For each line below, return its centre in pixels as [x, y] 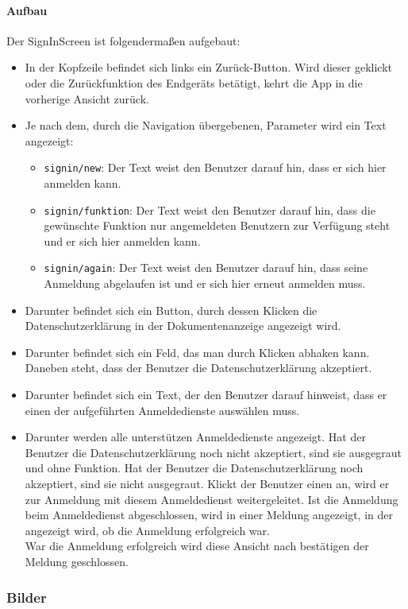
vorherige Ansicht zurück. [87, 98]
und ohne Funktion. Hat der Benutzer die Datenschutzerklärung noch [194, 468]
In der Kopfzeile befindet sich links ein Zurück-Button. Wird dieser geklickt [209, 67]
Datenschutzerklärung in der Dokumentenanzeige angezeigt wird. [183, 326]
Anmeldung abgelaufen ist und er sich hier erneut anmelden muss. [205, 283]
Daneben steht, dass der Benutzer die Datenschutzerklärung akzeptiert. [198, 368]
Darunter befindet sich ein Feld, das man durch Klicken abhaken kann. [197, 352]
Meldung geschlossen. [77, 562]
